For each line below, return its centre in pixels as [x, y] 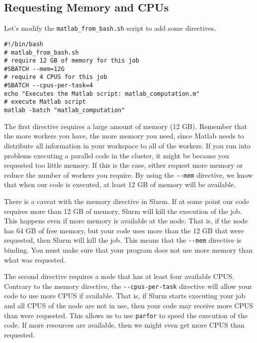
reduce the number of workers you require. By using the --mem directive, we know [128, 174]
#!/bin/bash [24, 44]
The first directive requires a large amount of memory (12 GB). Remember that [126, 126]
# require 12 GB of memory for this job [72, 61]
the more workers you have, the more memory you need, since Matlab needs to [124, 136]
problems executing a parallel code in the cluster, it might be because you [117, 155]
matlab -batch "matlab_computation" [65, 110]
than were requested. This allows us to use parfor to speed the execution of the [126, 315]
